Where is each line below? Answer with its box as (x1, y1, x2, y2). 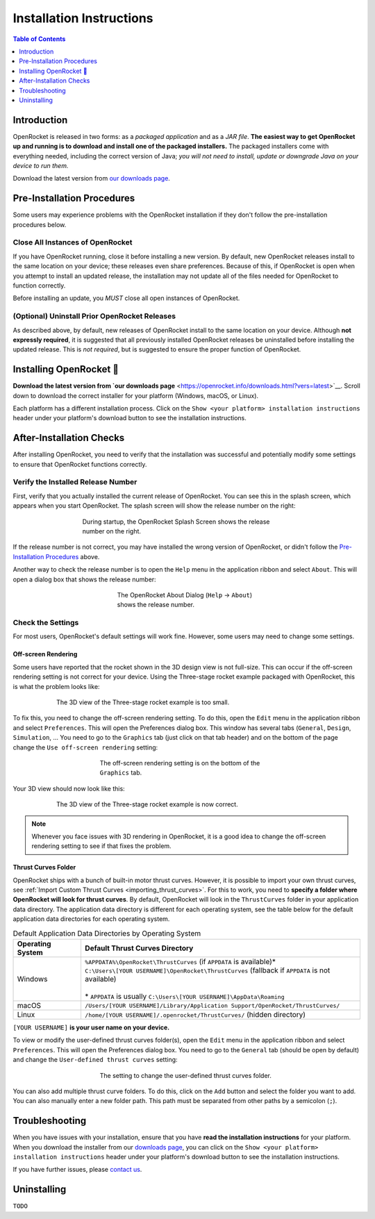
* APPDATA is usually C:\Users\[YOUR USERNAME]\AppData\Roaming (84, 992, 285, 1002)
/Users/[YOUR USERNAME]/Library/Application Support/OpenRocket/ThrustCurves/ (84, 1002, 340, 1009)
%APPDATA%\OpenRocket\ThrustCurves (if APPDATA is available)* (84, 957, 276, 967)
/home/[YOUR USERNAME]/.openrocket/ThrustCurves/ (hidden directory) (84, 1010, 306, 1020)
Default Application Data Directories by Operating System (12, 928, 201, 938)
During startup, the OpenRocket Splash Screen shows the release (82, 517, 270, 526)
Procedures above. (45, 552, 100, 561)
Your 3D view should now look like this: (12, 784, 125, 793)
